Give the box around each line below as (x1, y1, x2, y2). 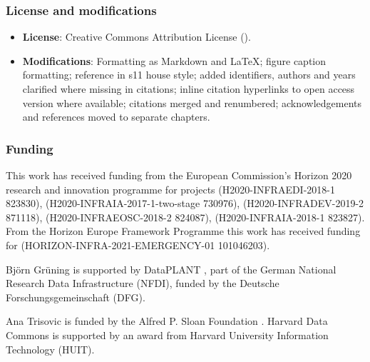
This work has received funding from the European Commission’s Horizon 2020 (6, 168, 352, 182)
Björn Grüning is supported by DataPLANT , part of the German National (6, 261, 336, 276)
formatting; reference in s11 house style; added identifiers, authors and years (22, 67, 356, 82)
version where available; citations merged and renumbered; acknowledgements (22, 95, 362, 110)
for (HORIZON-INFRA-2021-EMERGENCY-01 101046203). (6, 237, 270, 252)
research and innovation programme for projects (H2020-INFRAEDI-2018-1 (6, 181, 335, 196)
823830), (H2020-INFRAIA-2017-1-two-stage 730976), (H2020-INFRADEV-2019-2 (6, 196, 364, 211)
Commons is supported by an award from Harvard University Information (6, 327, 329, 342)
